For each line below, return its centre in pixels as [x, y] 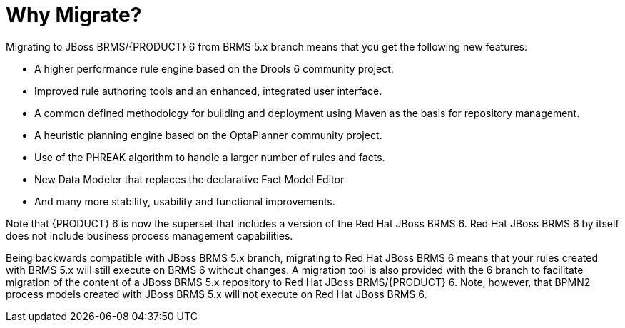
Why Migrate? [74, 15]
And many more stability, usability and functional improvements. [185, 201]
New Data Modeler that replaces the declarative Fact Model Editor [189, 179]
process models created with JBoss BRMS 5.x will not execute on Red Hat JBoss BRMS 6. [217, 294]
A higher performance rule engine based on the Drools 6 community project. [214, 68]
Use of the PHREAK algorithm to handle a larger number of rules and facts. [210, 157]
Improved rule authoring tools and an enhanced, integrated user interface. [208, 91]
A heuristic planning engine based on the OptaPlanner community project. [208, 135]
